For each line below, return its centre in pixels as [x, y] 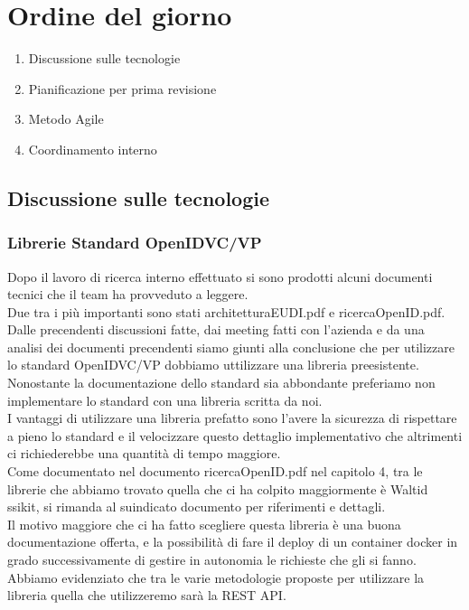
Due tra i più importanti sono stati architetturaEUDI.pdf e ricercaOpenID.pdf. [226, 311]
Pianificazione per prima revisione [122, 88]
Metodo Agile [66, 119]
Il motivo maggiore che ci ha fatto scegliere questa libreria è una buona [204, 524]
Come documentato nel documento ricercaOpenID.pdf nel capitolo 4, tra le [215, 471]
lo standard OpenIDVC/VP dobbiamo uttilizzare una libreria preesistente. [213, 365]
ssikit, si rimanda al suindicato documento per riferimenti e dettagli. [197, 507]
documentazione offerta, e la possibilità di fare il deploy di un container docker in [233, 542]
